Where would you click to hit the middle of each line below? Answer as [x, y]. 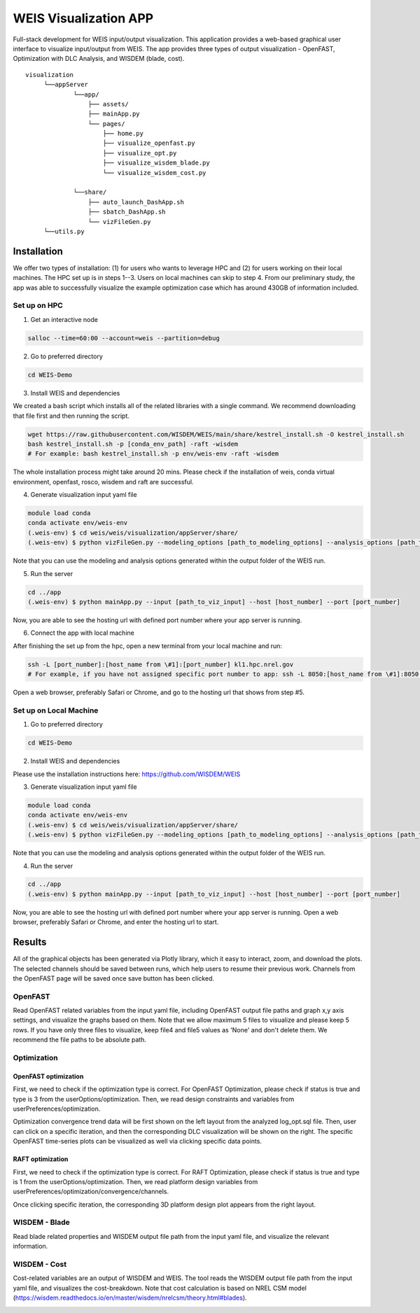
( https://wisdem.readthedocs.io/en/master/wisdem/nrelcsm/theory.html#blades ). [130, 1298]
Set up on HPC [38, 306]
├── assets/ [108, 104]
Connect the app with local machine [82, 633]
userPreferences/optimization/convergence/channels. [91, 1192]
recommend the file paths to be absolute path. [80, 1040]
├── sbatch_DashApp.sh [127, 212]
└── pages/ [106, 124]
